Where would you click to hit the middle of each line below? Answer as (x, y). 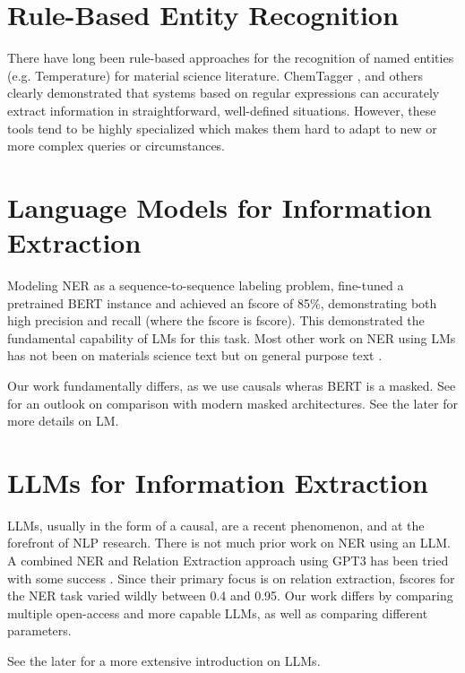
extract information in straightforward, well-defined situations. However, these (222, 110)
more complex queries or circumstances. (116, 146)
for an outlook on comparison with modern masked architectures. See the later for (232, 403)
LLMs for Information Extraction (218, 482)
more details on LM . (63, 421)
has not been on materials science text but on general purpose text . (195, 355)
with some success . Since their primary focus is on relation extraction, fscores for (231, 578)
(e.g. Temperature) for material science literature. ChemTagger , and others (215, 75)
